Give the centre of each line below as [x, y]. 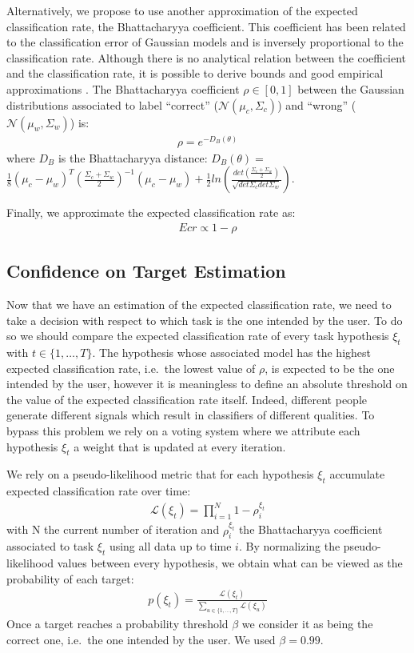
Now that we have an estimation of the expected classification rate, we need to [199, 304]
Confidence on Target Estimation [146, 271]
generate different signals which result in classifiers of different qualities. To [191, 415]
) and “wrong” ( [317, 104]
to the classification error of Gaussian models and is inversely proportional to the [205, 42]
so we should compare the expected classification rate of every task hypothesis [198, 336]
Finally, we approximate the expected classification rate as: [151, 212]
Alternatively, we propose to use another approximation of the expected [182, 10]
